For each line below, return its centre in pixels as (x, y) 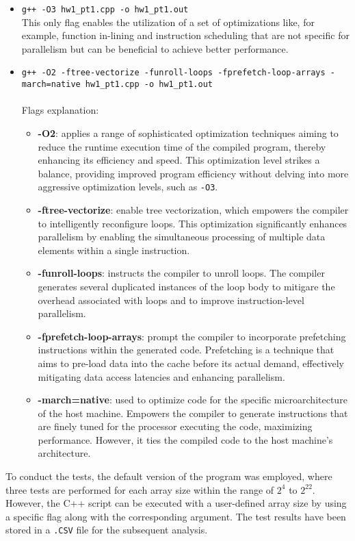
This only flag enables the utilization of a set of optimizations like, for (168, 22)
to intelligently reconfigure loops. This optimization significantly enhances (193, 223)
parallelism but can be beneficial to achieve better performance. (155, 48)
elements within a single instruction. (114, 250)
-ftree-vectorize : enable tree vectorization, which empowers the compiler (193, 209)
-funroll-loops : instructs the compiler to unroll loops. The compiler (181, 273)
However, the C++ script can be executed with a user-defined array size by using (176, 503)
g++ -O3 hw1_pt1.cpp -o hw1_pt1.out (105, 10)
